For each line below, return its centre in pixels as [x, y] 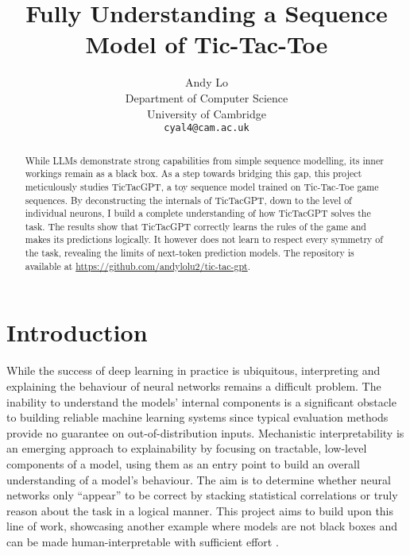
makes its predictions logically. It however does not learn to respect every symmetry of [204, 239]
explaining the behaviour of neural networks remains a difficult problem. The [194, 385]
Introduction [77, 332]
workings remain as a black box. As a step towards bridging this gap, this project [193, 173]
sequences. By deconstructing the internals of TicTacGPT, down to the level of [188, 200]
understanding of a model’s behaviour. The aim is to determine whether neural [199, 479]
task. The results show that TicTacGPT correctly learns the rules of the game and [195, 226]
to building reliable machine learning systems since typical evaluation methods [197, 417]
